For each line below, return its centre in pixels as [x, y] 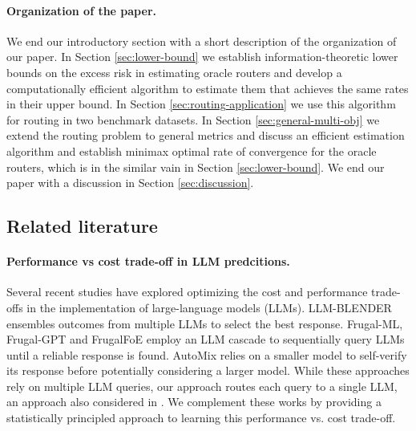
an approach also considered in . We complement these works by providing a [194, 402]
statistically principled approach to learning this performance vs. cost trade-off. [201, 418]
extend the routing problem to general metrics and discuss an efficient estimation [206, 135]
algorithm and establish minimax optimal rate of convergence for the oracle [192, 150]
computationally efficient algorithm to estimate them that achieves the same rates [208, 88]
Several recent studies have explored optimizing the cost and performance [187, 292]
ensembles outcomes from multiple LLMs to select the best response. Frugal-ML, [205, 323]
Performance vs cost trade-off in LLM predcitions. [148, 261]
